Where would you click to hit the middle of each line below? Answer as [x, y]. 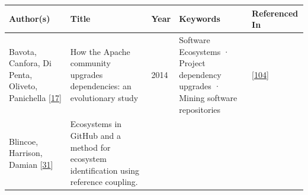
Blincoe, [24, 141]
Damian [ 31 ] [31, 164]
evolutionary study [104, 97]
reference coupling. [104, 182]
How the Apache [100, 51]
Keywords [200, 19]
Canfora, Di [30, 63]
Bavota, [23, 51]
